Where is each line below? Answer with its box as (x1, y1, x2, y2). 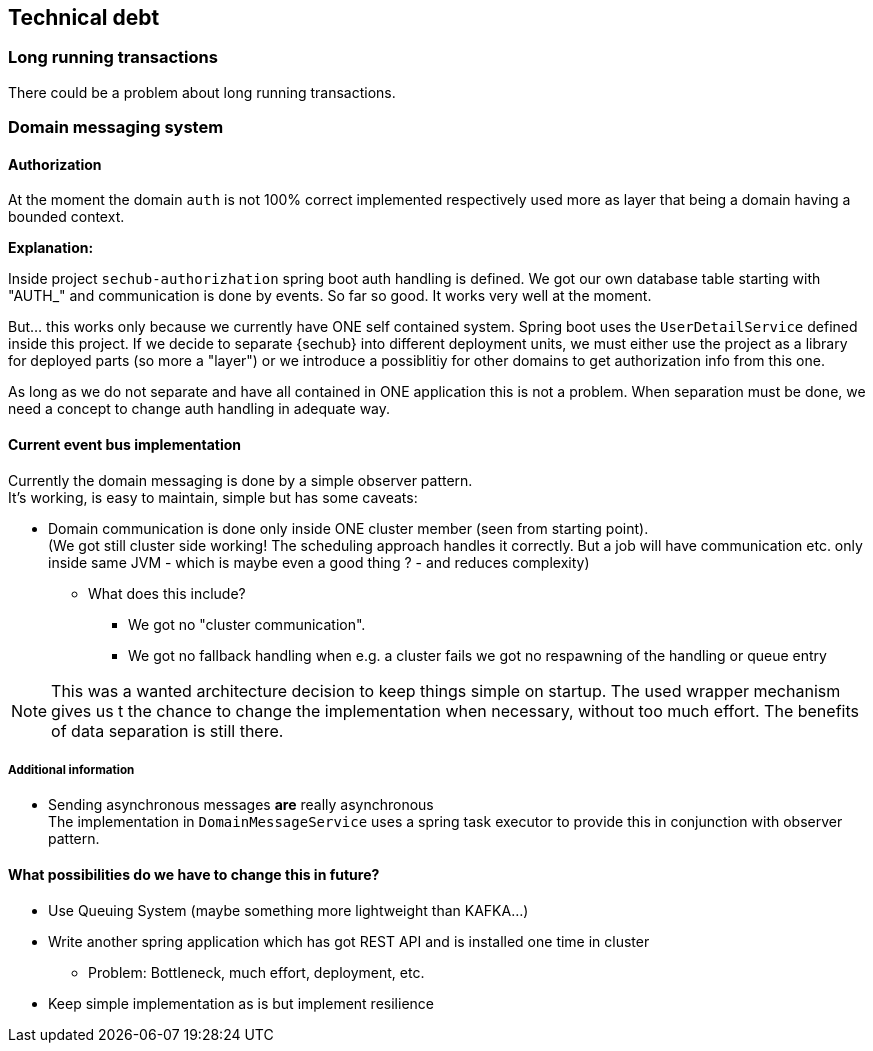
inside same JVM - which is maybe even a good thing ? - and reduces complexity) (48, 553, 590, 571)
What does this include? (88, 584, 246, 602)
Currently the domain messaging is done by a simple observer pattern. (8, 471, 473, 489)
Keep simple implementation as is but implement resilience (48, 994, 434, 1012)
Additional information (8, 763, 135, 777)
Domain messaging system (8, 117, 224, 138)
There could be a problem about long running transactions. (8, 83, 396, 101)
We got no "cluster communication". (128, 615, 366, 633)
